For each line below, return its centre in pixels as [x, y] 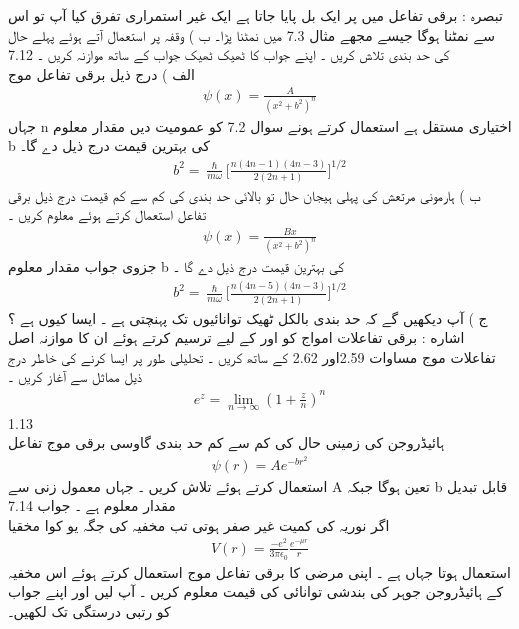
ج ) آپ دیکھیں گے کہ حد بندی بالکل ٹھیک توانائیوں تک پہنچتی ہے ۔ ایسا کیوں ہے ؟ [248, 317]
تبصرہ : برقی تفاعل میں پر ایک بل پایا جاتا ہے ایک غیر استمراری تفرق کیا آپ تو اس [255, 15]
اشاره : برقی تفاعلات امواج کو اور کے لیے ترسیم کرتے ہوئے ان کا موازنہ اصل [236, 337]
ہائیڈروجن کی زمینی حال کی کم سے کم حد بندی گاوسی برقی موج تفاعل [226, 442]
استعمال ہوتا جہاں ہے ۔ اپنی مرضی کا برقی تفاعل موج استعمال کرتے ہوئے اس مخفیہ [259, 571]
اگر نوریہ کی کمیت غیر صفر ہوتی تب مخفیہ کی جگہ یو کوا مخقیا [199, 524]
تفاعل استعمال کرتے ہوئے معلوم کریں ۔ [107, 214]
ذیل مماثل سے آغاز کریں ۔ [75, 376]
